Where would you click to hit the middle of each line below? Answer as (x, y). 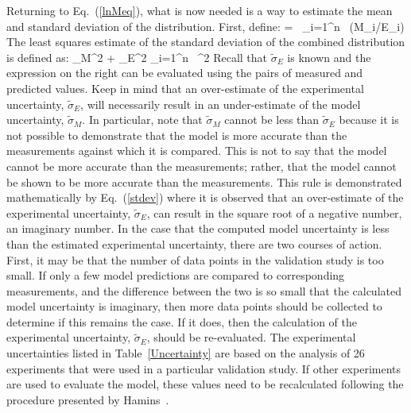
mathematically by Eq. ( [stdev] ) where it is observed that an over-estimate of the (205, 197)
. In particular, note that (142, 120)
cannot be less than (272, 120)
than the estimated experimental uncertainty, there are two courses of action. (194, 243)
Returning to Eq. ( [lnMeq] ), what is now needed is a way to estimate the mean (200, 10)
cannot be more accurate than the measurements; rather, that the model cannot (202, 166)
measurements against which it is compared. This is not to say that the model (197, 151)
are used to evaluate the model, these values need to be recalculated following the (205, 384)
